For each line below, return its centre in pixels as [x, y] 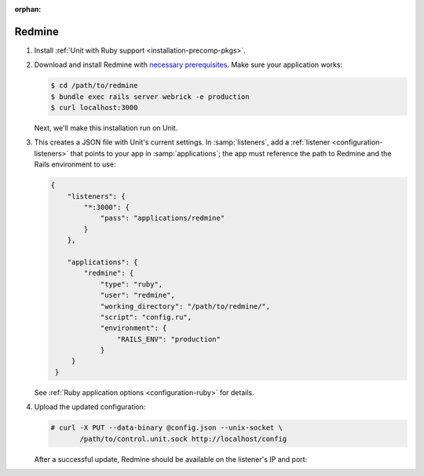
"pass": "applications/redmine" [163, 218]
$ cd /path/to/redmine [94, 86]
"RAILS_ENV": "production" [169, 339]
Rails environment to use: [75, 164]
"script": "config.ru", [146, 317]
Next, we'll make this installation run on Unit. [106, 128]
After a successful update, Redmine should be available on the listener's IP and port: [171, 459]
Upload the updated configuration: [90, 407]
